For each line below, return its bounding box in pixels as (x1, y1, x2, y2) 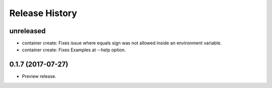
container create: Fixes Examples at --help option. (22, 47, 126, 53)
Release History (9, 8, 78, 19)
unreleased (9, 27, 46, 35)
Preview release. (22, 73, 56, 79)
